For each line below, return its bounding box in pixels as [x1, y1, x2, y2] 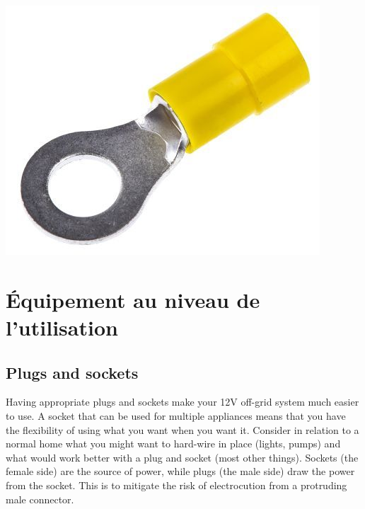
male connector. [6, 491, 74, 506]
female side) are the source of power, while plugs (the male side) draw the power [6, 464, 355, 479]
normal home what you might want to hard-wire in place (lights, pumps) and [6, 436, 341, 451]
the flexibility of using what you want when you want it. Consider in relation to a [6, 422, 359, 437]
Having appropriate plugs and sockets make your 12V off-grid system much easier [6, 394, 359, 409]
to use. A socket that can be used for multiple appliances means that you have [6, 408, 346, 423]
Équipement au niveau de [6, 285, 260, 314]
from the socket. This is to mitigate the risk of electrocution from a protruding [6, 477, 347, 492]
